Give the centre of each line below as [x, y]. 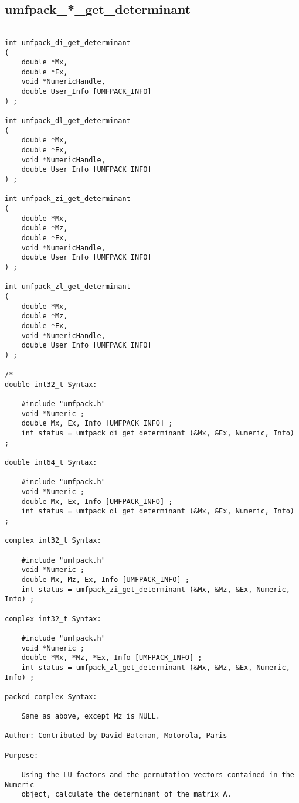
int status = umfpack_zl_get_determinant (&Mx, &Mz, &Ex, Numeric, [156, 667]
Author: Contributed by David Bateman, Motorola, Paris [116, 736]
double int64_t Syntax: [51, 463]
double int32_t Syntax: [51, 384]
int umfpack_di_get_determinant [68, 42]
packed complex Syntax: [51, 697]
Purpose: [22, 755]
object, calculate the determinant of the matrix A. [126, 795]
